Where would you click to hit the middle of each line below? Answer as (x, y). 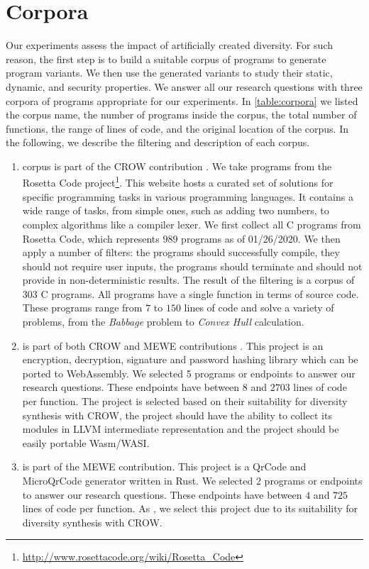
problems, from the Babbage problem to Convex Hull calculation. (163, 322)
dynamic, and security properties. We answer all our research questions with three (184, 86)
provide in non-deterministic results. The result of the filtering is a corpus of (188, 280)
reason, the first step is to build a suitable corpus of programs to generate (166, 59)
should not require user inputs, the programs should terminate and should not (192, 266)
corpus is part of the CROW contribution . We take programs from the (177, 166)
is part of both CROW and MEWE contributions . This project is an (173, 345)
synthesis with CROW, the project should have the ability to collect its (177, 415)
